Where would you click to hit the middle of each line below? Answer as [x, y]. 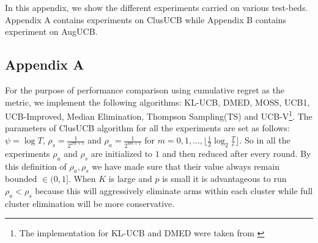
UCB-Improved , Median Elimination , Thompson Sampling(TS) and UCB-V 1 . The [159, 115]
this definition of [36, 166]
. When [82, 179]
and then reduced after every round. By [237, 153]
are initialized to [122, 153]
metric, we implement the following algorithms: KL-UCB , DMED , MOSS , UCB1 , [157, 102]
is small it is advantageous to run [224, 179]
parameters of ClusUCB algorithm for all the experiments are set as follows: [147, 128]
